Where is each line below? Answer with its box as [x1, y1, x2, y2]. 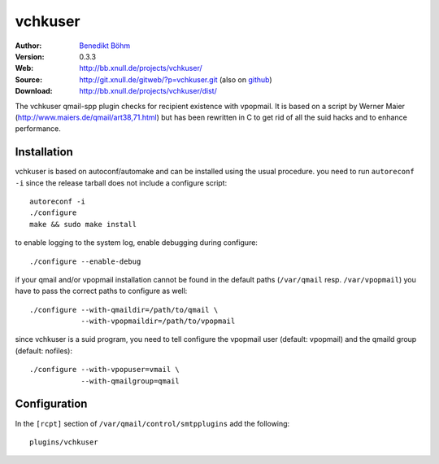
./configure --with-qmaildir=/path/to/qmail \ [29, 305, 219, 314]
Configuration [15, 397, 88, 411]
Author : [15, 41, 42, 50]
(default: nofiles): [15, 346, 73, 356]
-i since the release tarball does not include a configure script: [15, 177, 228, 187]
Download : [15, 86, 53, 96]
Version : [15, 51, 45, 61]
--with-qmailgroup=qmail [80, 376, 180, 386]
